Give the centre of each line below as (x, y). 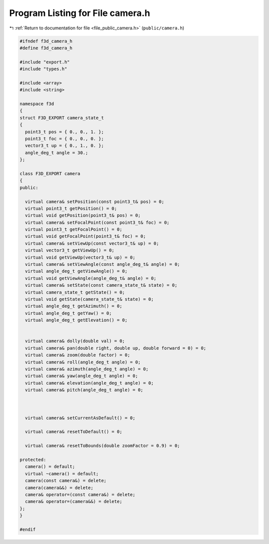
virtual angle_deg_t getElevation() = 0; (76, 320)
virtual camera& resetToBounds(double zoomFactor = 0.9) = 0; (103, 446)
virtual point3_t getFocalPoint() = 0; (74, 230)
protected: (33, 459)
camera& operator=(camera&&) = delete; (74, 502)
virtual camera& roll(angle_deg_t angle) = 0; (83, 362)
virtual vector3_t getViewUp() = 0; (70, 250)
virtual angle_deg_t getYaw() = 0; (68, 313)
